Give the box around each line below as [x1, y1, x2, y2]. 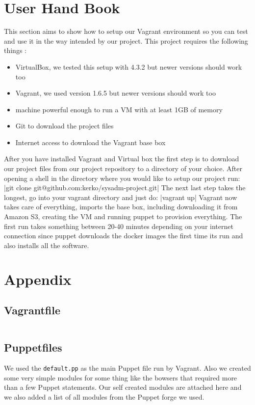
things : [4, 45, 26, 55]
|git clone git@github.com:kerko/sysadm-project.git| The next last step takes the [4, 182, 246, 193]
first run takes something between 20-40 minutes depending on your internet [4, 221, 233, 231]
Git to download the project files [15, 121, 114, 131]
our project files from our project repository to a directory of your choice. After [4, 163, 242, 174]
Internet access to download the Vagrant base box [15, 137, 166, 147]
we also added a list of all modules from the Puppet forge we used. [4, 392, 204, 402]
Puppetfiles [4, 340, 62, 355]
